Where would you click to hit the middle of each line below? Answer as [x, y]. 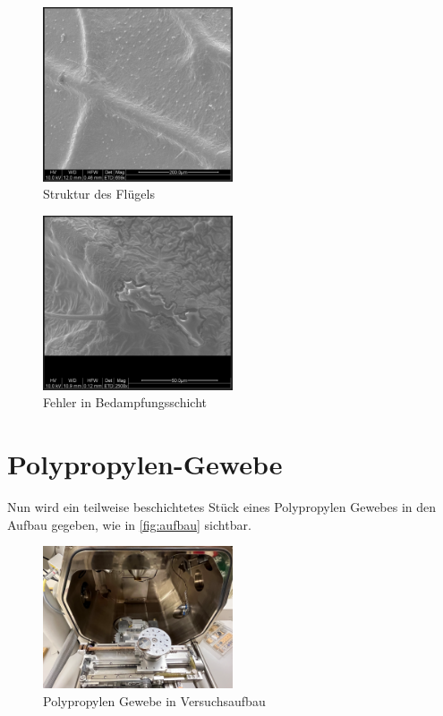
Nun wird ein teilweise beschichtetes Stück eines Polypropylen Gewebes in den [222, 506]
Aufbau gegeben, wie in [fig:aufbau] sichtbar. [129, 524]
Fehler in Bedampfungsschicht [125, 402]
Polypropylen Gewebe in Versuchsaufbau [154, 700]
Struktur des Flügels [99, 194]
